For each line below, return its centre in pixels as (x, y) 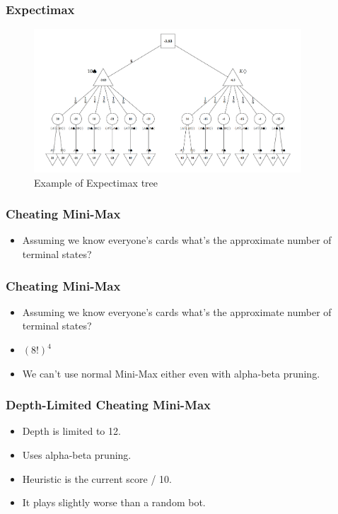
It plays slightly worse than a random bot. (114, 502)
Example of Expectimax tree (96, 182)
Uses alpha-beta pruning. (77, 455)
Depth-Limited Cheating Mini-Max (109, 405)
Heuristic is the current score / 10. (97, 478)
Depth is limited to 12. (71, 431)
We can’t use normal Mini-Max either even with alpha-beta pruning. (171, 373)
